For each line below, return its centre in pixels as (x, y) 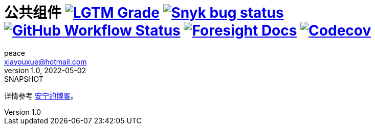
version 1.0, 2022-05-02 (45, 70)
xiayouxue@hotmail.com (46, 61)
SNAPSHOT (24, 79)
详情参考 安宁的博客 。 (41, 95)
